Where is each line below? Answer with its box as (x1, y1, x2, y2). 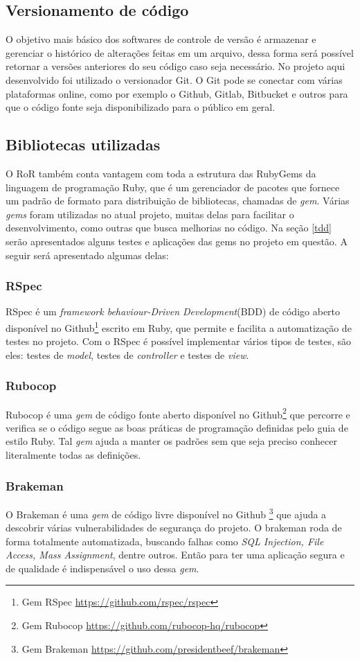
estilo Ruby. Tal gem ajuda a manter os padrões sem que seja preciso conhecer (6, 434, 337, 448)
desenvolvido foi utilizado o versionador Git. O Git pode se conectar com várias (6, 72, 343, 87)
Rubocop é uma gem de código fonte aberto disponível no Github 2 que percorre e (6, 405, 350, 421)
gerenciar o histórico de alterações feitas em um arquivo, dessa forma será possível (6, 45, 354, 60)
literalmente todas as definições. (6, 448, 141, 462)
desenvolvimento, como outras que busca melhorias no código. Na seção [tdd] (6, 220, 332, 235)
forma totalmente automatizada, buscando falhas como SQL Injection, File (6, 534, 324, 548)
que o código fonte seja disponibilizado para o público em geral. (6, 100, 276, 114)
